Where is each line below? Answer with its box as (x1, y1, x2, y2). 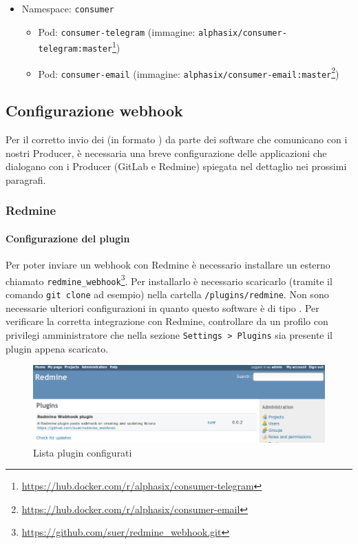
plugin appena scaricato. (6, 341, 109, 355)
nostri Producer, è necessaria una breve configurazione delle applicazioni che (6, 145, 327, 160)
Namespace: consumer (21, 1, 114, 15)
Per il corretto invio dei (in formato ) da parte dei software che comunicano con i (6, 132, 348, 147)
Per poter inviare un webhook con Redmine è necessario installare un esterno (6, 258, 330, 272)
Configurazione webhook (6, 100, 183, 121)
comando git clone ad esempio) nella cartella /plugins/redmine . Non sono (6, 287, 329, 302)
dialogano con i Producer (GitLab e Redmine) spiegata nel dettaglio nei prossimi (6, 159, 347, 174)
